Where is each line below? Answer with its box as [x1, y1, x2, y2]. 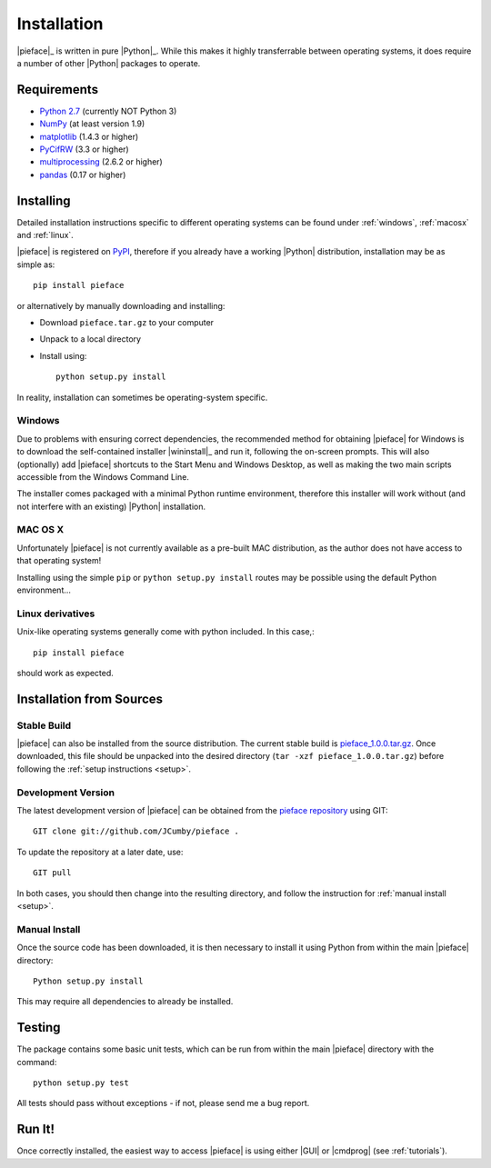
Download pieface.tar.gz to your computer [39, 317, 214, 328]
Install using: [39, 350, 87, 361]
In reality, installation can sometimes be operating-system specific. [16, 392, 268, 403]
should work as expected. [16, 667, 114, 678]
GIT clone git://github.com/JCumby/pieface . [33, 826, 240, 836]
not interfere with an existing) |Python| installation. [16, 501, 206, 512]
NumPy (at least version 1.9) [39, 118, 145, 129]
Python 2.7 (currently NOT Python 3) [39, 105, 177, 116]
